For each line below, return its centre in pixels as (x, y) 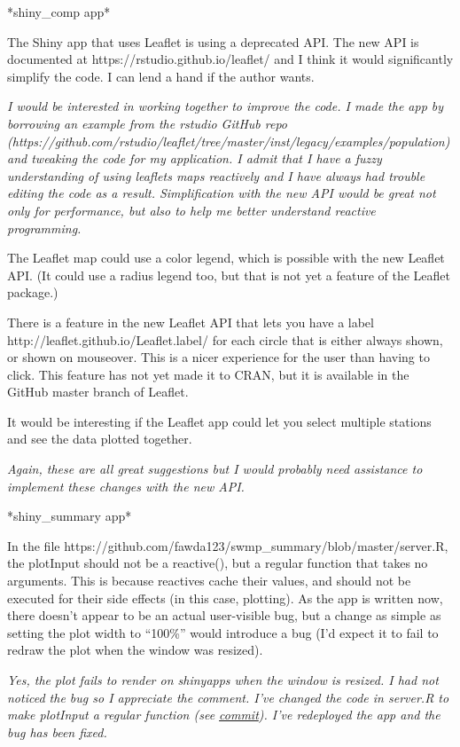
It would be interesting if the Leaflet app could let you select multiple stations (219, 421)
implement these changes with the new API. (126, 486)
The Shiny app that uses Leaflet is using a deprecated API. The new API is (213, 41)
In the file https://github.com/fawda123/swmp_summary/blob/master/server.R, (228, 545)
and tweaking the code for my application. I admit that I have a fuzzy (195, 158)
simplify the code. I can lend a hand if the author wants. (161, 76)
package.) (33, 292)
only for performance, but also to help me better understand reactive (191, 210)
